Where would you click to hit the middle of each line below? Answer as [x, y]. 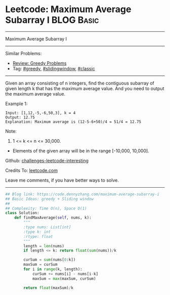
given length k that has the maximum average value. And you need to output [85, 88]
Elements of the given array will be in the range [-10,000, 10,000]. [81, 151]
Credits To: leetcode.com [32, 170]
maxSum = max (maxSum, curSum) [64, 279]
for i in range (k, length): [53, 269]
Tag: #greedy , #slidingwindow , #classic [54, 68]
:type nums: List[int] [47, 227]
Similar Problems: [24, 53]
